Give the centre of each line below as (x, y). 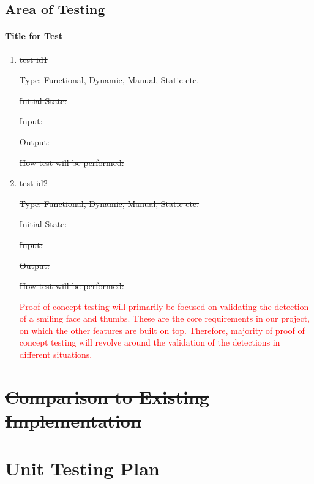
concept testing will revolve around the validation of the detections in (150, 342)
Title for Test (34, 36)
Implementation (73, 421)
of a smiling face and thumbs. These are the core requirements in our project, (164, 318)
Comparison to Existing (107, 396)
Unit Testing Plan (82, 468)
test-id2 (33, 183)
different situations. (56, 354)
